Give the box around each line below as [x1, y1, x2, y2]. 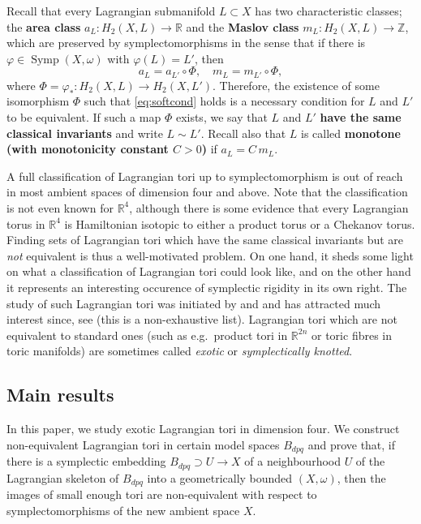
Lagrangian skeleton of [6, 469, 119, 486]
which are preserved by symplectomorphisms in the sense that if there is [6, 34, 366, 51]
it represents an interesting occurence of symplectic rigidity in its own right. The [6, 278, 407, 295]
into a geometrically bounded [147, 469, 293, 486]
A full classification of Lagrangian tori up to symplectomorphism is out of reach [6, 167, 403, 184]
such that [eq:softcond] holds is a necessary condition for [84, 92, 365, 110]
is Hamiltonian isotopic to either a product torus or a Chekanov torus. [64, 215, 415, 232]
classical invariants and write [6, 124, 163, 141]
